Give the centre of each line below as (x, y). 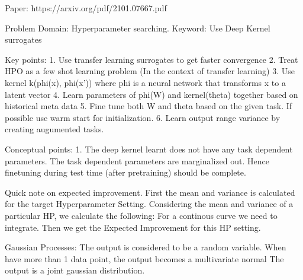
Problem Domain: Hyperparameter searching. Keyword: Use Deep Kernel (138, 28)
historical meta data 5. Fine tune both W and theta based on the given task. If (149, 106)
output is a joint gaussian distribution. (75, 270)
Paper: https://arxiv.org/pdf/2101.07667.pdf (86, 8)
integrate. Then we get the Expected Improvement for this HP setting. (133, 227)
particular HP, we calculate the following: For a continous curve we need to (141, 215)
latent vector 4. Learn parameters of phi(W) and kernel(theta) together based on (151, 94)
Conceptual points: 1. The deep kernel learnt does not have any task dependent (149, 149)
